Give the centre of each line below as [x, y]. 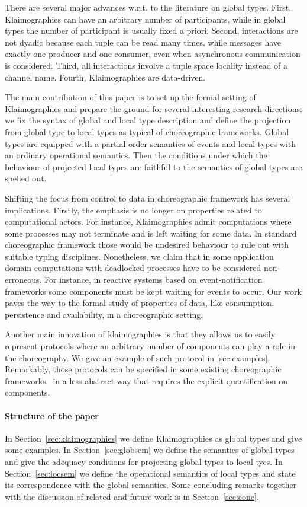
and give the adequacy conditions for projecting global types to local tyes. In [144, 461]
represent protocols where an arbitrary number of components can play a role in [150, 346]
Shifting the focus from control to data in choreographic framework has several [148, 198]
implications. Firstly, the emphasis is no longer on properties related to [133, 210]
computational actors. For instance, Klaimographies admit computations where [148, 221]
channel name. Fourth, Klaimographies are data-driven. [105, 77]
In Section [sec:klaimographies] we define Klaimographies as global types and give [153, 438]
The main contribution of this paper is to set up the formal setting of [130, 97]
